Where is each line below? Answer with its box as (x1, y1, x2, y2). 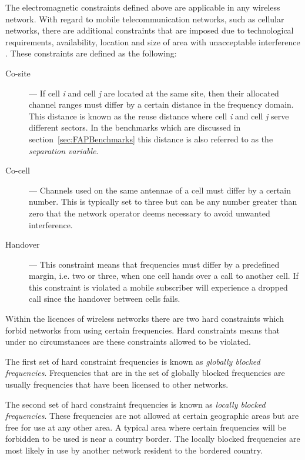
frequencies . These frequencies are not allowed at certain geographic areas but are (5, 409, 299, 422)
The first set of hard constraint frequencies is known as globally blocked (5, 355, 260, 367)
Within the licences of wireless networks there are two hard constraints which (5, 312, 284, 325)
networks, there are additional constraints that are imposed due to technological (5, 24, 294, 36)
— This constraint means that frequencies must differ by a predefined (29, 258, 280, 270)
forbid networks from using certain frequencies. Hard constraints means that (5, 324, 280, 336)
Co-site (5, 66, 31, 79)
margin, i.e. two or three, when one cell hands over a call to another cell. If (29, 269, 299, 282)
